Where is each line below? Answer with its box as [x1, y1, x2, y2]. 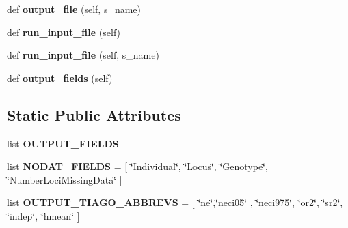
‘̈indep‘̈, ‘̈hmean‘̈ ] [7, 208, 80, 223]
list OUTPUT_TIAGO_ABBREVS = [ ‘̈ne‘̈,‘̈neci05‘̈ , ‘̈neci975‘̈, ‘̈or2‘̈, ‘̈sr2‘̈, [7, 195, 343, 210]
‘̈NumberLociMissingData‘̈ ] [7, 172, 122, 186]
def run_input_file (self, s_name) [7, 48, 159, 62]
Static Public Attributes [7, 104, 181, 125]
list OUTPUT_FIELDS [7, 136, 119, 150]
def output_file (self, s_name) [7, 2, 142, 16]
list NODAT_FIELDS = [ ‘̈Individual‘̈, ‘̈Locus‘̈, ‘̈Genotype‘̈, [7, 159, 268, 173]
